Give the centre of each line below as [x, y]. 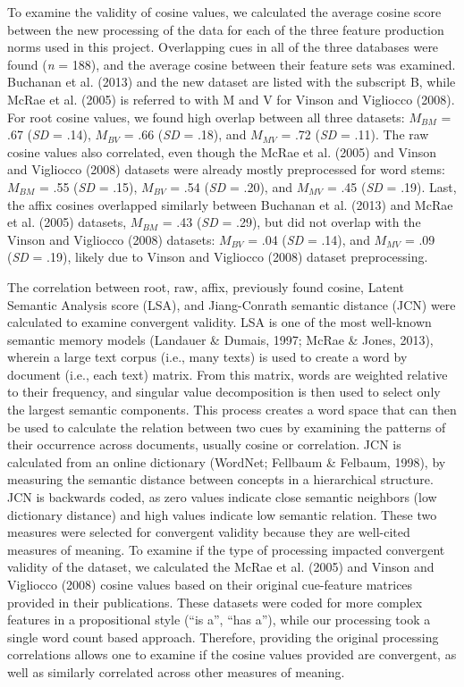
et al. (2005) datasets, [67, 222]
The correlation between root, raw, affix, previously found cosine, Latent [206, 286]
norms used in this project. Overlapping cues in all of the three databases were [223, 47]
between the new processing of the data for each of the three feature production [226, 29]
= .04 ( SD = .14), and [309, 239]
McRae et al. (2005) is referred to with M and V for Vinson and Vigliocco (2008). [231, 99]
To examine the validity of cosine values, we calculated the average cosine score [224, 12]
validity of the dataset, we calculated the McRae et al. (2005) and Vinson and [221, 567]
